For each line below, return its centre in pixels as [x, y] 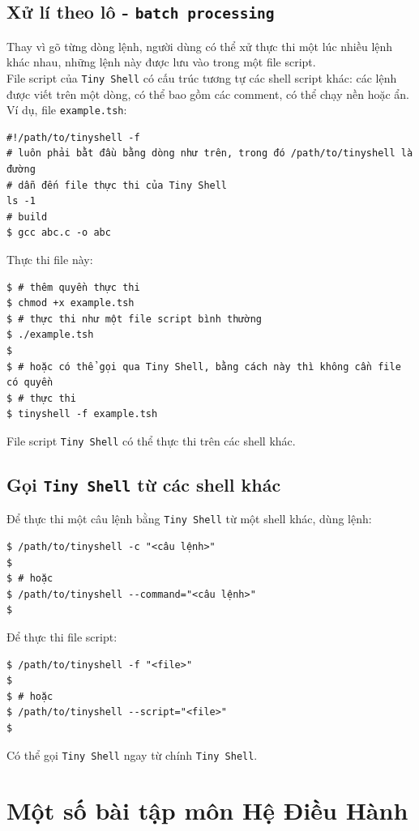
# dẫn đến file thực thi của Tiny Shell [117, 185]
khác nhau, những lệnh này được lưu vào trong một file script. [161, 62]
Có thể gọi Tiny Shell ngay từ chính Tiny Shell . [132, 754]
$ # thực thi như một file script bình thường [134, 319]
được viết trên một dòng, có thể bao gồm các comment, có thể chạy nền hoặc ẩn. [208, 94]
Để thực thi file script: [62, 637]
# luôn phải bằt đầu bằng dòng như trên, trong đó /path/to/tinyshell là [210, 153]
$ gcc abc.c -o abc [59, 233]
